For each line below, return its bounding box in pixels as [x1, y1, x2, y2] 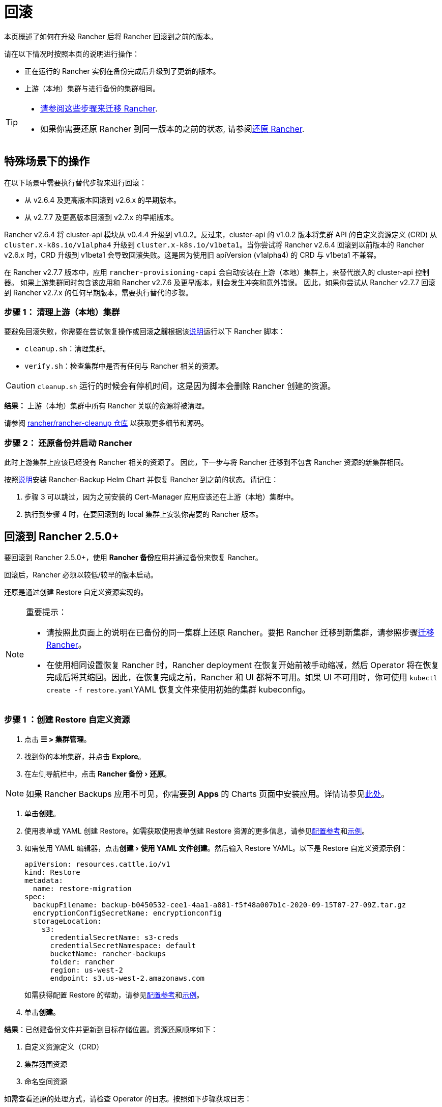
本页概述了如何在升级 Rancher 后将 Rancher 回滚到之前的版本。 [4, 32, 218, 41]
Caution [6, 380, 36, 391]
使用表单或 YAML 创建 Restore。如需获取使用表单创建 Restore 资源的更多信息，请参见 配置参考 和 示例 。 [24, 826, 369, 835]
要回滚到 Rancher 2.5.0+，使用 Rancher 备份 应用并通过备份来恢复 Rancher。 [4, 552, 262, 562]
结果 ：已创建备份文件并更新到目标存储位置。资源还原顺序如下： [4, 1025, 218, 1034]
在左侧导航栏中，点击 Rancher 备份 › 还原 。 [24, 769, 171, 778]
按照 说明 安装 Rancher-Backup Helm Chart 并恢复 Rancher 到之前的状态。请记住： [4, 475, 279, 484]
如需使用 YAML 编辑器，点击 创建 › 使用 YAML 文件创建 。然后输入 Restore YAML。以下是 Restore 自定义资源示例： [24, 843, 407, 852]
